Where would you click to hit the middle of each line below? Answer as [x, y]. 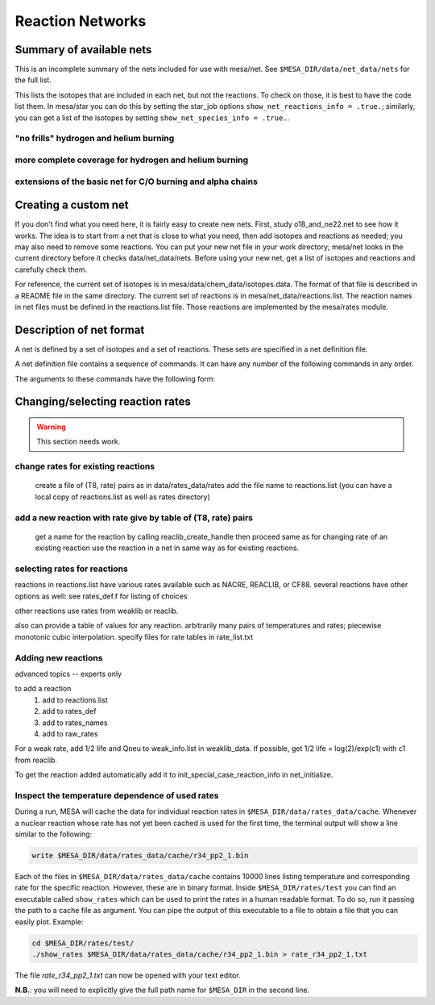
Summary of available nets [83, 50]
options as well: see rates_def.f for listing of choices [101, 596]
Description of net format [80, 329]
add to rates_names [75, 723]
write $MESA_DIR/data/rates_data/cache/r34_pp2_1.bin [140, 855]
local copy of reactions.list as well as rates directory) [123, 497]
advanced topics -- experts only [68, 673]
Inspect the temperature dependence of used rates [117, 795]
